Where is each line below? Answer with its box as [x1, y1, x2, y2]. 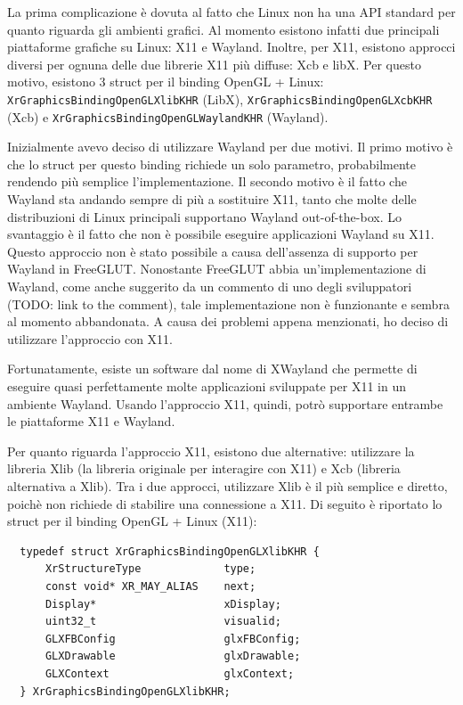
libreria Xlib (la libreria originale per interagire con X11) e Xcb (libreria [7, 459, 401, 478]
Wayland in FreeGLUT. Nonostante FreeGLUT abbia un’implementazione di [7, 259, 426, 278]
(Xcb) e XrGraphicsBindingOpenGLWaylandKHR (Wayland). [7, 107, 329, 126]
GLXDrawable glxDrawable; [45, 650, 301, 663]
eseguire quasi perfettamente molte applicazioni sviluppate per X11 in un [7, 377, 406, 395]
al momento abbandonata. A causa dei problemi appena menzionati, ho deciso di [7, 312, 449, 331]
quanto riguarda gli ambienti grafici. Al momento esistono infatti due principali [7, 20, 440, 38]
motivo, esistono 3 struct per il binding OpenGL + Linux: [7, 72, 324, 91]
